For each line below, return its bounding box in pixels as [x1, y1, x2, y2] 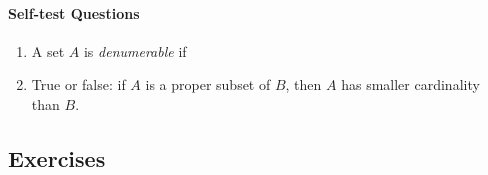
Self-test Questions [8, 2, 140, 23]
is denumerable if [83, 40, 187, 61]
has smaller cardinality [341, 74, 480, 95]
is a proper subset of [145, 74, 271, 95]
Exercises [8, 142, 106, 173]
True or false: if [31, 74, 126, 95]
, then [285, 74, 322, 95]
